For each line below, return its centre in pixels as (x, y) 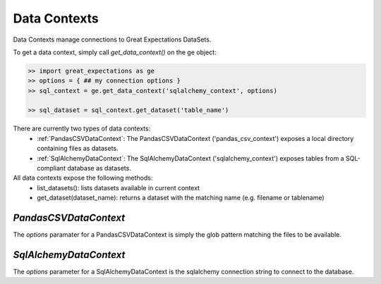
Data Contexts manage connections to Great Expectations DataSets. (112, 39)
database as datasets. (99, 168)
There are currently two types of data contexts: (82, 129)
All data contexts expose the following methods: (83, 178)
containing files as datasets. (78, 149)
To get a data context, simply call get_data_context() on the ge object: (115, 52)
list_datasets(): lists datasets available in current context (119, 187)
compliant (52, 168)
